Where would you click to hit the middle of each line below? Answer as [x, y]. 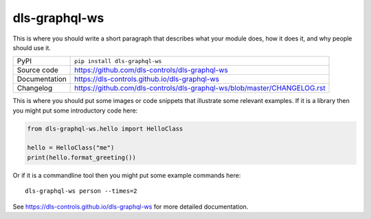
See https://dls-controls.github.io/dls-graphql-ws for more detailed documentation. [131, 207]
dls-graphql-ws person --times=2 [81, 191]
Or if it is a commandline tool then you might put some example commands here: [127, 175]
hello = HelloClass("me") [71, 148]
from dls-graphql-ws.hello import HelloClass [105, 128]
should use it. [32, 47]
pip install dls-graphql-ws [118, 61]
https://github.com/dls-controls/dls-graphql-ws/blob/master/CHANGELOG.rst [200, 88]
